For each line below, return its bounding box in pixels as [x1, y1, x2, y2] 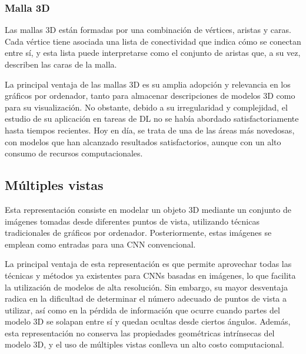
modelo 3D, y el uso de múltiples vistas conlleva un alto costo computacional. [5, 338, 284, 350]
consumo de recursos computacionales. [5, 147, 143, 159]
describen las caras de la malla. [5, 58, 117, 70]
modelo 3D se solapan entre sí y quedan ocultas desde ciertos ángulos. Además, [5, 315, 291, 328]
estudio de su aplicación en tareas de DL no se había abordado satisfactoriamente [5, 112, 299, 125]
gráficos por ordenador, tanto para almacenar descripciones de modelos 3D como [5, 89, 295, 102]
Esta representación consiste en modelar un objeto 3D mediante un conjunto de [5, 203, 291, 215]
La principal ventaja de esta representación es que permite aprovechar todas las [5, 258, 292, 270]
